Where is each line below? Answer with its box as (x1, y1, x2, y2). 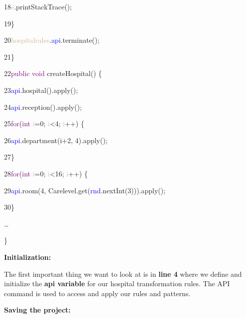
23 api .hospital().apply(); (4, 84, 78, 95)
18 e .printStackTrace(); (4, 1, 72, 11)
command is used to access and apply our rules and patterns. (4, 288, 191, 298)
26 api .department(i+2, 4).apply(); (4, 135, 108, 145)
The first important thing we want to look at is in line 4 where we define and (4, 268, 242, 279)
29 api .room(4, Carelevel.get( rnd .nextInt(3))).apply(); (4, 185, 166, 195)
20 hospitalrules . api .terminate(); (4, 35, 100, 45)
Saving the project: (4, 305, 71, 315)
